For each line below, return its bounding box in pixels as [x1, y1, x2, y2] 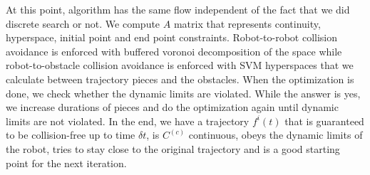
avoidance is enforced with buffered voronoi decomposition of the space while [6, 43, 342, 58]
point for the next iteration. [6, 155, 127, 170]
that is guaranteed [284, 113, 364, 128]
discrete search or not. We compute [6, 16, 160, 31]
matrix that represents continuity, [173, 16, 321, 31]
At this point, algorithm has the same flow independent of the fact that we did [6, 2, 350, 16]
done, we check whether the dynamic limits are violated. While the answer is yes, [6, 85, 361, 100]
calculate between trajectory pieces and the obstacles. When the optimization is [6, 71, 354, 86]
